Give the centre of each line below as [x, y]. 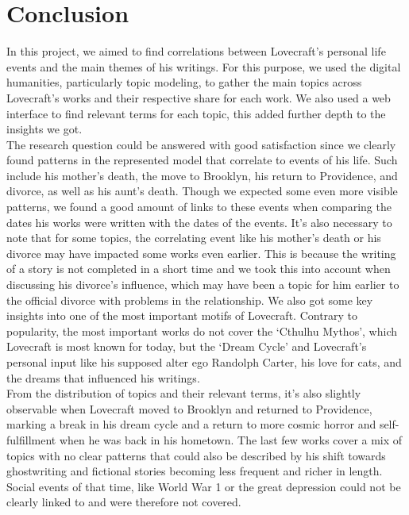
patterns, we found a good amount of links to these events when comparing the [199, 207]
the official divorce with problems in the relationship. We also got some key [190, 300]
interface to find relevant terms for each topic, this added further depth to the [196, 113]
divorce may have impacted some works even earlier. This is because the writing [201, 253]
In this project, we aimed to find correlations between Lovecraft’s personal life [196, 51]
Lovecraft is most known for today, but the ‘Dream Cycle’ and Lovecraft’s [187, 346]
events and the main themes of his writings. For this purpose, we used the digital [204, 66]
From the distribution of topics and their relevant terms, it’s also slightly [184, 393]
